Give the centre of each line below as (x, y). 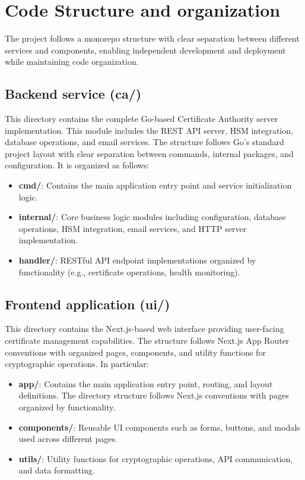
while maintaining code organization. (72, 62)
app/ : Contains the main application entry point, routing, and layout (146, 383)
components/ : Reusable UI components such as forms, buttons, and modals (159, 427)
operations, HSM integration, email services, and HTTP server (133, 228)
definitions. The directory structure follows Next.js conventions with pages (154, 395)
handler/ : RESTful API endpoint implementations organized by (137, 260)
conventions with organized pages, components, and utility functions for (135, 352)
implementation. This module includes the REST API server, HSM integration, (149, 130)
